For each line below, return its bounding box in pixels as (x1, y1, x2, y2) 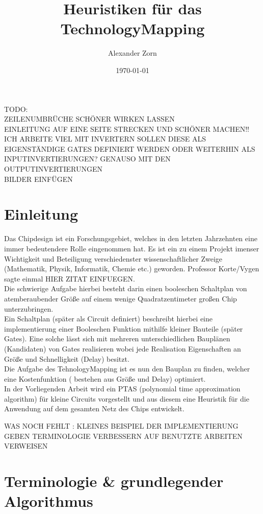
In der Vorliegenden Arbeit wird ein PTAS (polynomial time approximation (4, 383, 241, 394)
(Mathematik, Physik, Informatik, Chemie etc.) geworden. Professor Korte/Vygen (4, 263, 259, 274)
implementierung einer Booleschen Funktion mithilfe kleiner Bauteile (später (4, 323, 243, 334)
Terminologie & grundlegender (4, 471, 224, 492)
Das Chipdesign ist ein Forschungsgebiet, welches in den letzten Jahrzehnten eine (4, 233, 257, 244)
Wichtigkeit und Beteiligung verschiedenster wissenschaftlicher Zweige (4, 253, 223, 264)
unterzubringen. (4, 303, 54, 314)
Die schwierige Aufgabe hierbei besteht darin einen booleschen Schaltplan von (4, 283, 247, 294)
